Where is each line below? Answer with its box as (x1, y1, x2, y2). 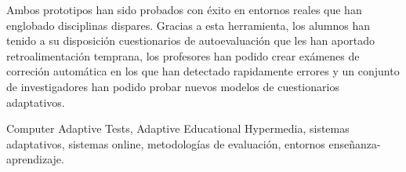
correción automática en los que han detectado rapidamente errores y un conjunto (6, 63, 400, 79)
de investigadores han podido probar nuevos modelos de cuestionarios (6, 78, 339, 94)
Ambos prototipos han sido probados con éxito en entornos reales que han (6, 2, 362, 17)
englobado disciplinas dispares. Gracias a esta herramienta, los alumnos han (6, 16, 371, 33)
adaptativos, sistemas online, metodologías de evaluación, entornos (6, 135, 325, 152)
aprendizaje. (6, 151, 64, 167)
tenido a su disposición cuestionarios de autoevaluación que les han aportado (6, 32, 375, 49)
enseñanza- (328, 135, 381, 152)
